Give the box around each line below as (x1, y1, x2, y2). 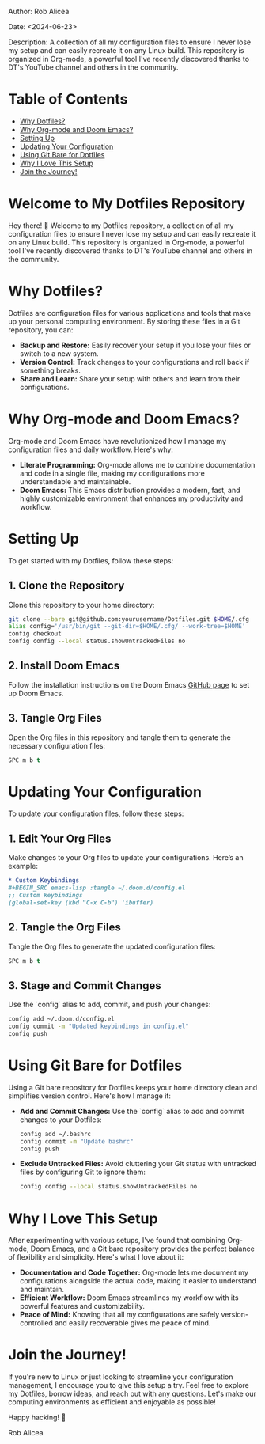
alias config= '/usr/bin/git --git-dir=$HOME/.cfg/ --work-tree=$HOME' (8, 623, 246, 631)
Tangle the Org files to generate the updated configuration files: (8, 942, 216, 951)
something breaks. (19, 366, 81, 375)
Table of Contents (8, 90, 128, 108)
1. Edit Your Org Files (8, 832, 112, 845)
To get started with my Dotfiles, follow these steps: (8, 555, 174, 565)
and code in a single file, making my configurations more (19, 468, 206, 478)
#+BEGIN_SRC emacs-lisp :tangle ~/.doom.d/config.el (8, 884, 186, 893)
